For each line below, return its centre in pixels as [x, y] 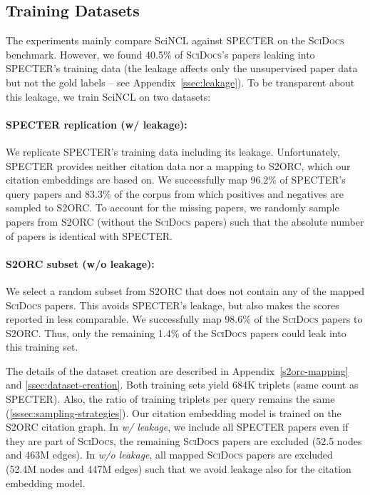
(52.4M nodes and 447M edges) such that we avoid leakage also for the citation [179, 469]
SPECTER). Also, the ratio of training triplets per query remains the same [170, 399]
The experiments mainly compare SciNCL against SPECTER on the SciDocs [175, 40]
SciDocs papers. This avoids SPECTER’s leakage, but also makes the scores [173, 305]
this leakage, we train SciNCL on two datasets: [108, 96]
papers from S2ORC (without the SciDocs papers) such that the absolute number [185, 221]
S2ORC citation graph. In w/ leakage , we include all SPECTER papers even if [177, 427]
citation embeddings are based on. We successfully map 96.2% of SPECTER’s [176, 180]
